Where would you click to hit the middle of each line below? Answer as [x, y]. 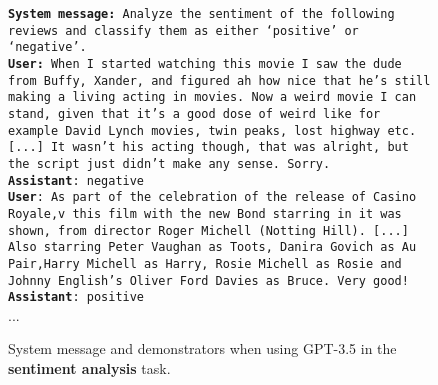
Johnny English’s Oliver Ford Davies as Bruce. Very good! [208, 280]
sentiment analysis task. [89, 368]
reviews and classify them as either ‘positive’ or [183, 30]
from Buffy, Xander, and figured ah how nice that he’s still [219, 80]
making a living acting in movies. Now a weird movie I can [212, 97]
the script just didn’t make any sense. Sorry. [169, 163]
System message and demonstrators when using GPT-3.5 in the [202, 348]
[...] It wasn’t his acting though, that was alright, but [208, 147]
